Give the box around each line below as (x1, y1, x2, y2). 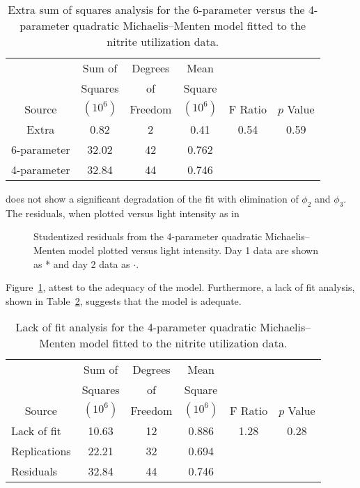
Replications (11, 443, 71, 459)
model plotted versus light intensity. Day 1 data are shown (68, 242, 318, 257)
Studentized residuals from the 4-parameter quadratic (33, 229, 263, 244)
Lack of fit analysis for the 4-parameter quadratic (15, 319, 256, 336)
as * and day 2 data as (33, 256, 130, 271)
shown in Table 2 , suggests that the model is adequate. (6, 293, 242, 308)
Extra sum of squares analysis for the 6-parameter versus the (8, 1, 305, 17)
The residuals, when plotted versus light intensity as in (6, 205, 240, 220)
